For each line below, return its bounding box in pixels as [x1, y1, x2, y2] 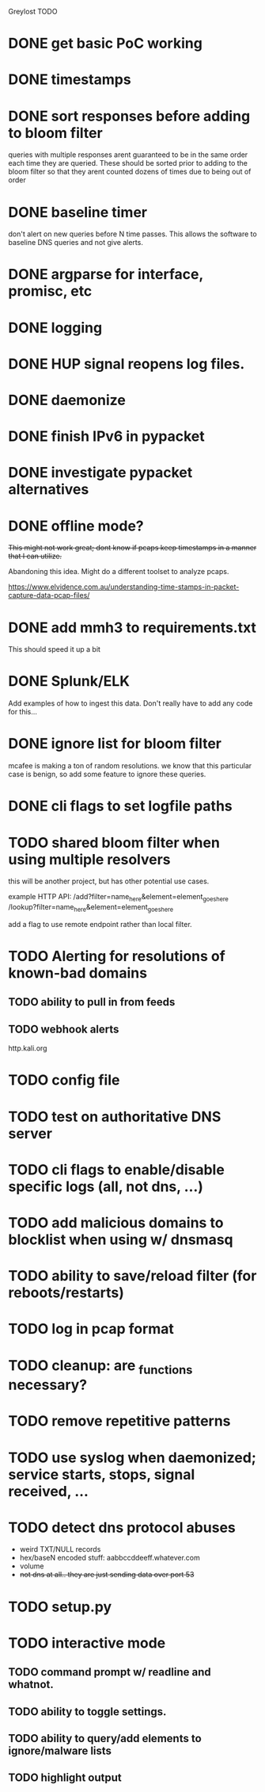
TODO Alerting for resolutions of [8, 948, 225, 966]
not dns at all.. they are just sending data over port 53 [19, 1570, 195, 1579]
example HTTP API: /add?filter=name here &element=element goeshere [8, 892, 229, 903]
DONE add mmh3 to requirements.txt [8, 618, 257, 637]
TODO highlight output [8, 1771, 123, 1785]
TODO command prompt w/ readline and [8, 1665, 211, 1679]
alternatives [8, 481, 89, 499]
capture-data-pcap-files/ [8, 591, 90, 600]
